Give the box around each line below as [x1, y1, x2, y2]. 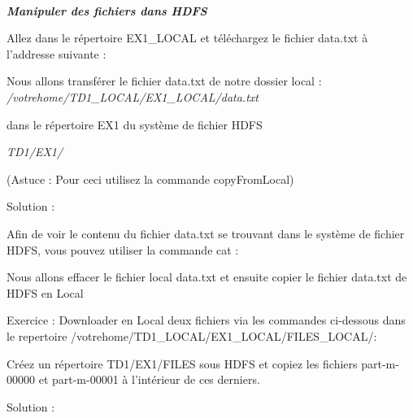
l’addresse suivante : [7, 45, 107, 62]
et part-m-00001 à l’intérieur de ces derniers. [38, 371, 260, 388]
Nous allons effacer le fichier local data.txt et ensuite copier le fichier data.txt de [7, 268, 407, 285]
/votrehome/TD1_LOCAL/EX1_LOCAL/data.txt [7, 88, 259, 105]
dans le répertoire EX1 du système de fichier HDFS [7, 115, 263, 133]
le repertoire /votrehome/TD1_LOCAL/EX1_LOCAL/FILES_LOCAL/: [7, 327, 377, 344]
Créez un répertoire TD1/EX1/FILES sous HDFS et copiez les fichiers [7, 355, 358, 372]
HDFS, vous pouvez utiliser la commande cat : [7, 241, 239, 258]
